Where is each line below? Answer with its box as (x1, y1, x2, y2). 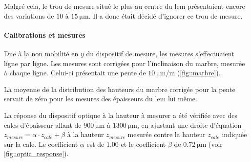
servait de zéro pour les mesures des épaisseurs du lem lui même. (4, 93, 197, 104)
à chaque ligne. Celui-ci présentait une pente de (4, 68, 146, 78)
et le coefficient (121, 139, 166, 149)
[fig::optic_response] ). (4, 148, 69, 159)
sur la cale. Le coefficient (4, 139, 78, 149)
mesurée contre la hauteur (127, 129, 206, 139)
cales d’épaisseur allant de (4, 119, 82, 130)
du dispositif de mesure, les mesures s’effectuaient (86, 48, 234, 58)
